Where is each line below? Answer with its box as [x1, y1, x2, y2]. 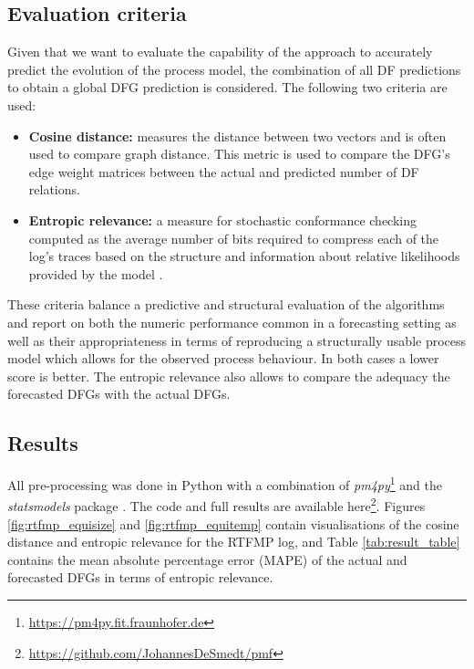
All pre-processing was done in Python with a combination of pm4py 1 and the [7, 473, 442, 494]
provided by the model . [28, 264, 163, 283]
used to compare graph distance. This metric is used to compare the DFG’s [28, 144, 450, 163]
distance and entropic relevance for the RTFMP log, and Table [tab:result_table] [7, 532, 460, 551]
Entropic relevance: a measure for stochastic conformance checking [28, 210, 417, 229]
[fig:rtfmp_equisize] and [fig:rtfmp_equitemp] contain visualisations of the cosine [7, 514, 459, 533]
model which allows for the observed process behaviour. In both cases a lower [7, 349, 439, 368]
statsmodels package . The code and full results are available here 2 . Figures [7, 494, 426, 515]
